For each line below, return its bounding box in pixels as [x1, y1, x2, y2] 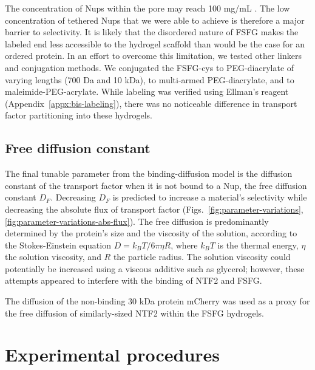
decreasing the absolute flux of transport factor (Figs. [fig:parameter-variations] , [5, 202, 303, 215]
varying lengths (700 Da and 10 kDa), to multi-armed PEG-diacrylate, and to [5, 73, 294, 86]
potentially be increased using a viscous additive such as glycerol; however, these [5, 262, 305, 275]
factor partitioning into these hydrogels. [5, 109, 152, 122]
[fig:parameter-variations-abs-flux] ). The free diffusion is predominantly [5, 214, 269, 227]
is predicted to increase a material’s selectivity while [112, 191, 307, 204]
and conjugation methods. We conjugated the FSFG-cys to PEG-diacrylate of [5, 61, 294, 74]
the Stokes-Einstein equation [5, 238, 111, 251]
